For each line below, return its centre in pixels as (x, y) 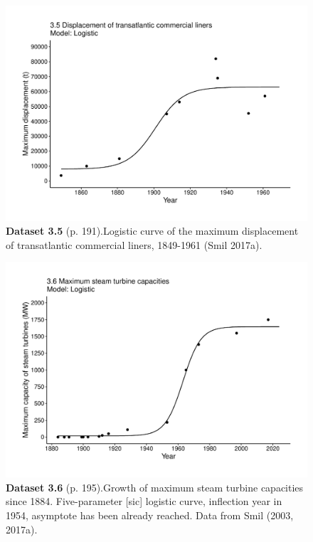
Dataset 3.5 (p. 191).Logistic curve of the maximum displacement (152, 231)
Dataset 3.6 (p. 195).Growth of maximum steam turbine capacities (155, 487)
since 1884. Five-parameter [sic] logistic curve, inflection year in (144, 501)
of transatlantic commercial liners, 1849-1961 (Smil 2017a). (134, 244)
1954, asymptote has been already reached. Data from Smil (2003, (150, 515)
